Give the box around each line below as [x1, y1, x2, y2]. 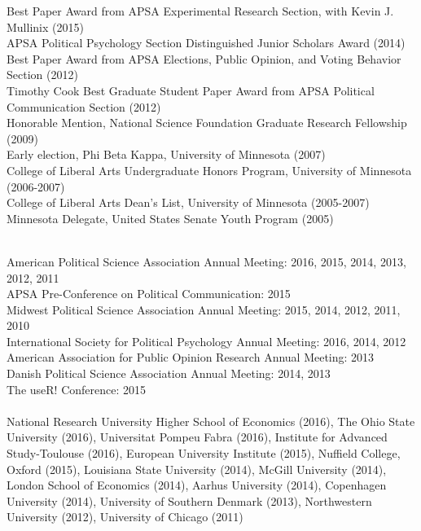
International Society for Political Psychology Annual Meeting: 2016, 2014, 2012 [7, 332, 406, 349]
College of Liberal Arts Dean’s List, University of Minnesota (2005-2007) [7, 194, 370, 211]
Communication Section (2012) [7, 98, 161, 115]
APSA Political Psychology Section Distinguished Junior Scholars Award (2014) [7, 34, 406, 51]
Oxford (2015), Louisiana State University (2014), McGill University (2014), [7, 460, 387, 477]
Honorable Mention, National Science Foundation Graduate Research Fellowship [7, 114, 407, 131]
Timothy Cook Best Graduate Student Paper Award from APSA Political [7, 81, 375, 99]
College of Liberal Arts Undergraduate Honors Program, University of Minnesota [7, 161, 412, 178]
